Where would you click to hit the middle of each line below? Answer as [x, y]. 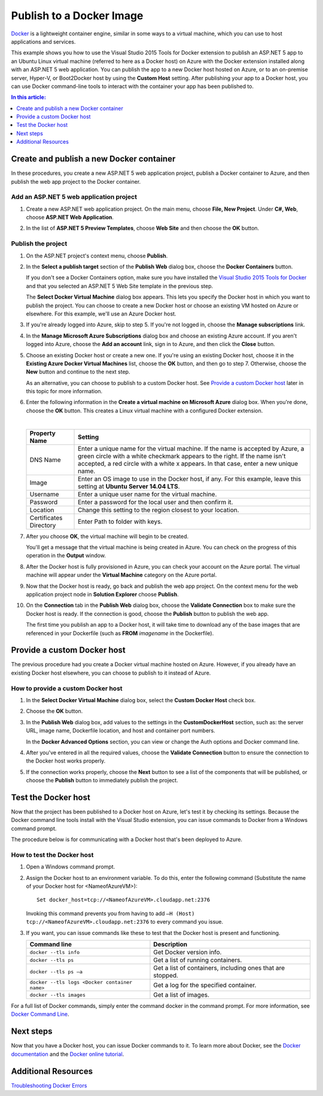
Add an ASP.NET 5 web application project [74, 197]
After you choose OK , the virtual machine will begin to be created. [107, 536]
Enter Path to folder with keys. [120, 521]
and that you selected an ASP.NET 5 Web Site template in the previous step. [120, 286]
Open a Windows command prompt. [71, 867]
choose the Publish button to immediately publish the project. [102, 781]
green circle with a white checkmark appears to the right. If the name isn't [182, 456]
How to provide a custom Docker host [67, 688]
